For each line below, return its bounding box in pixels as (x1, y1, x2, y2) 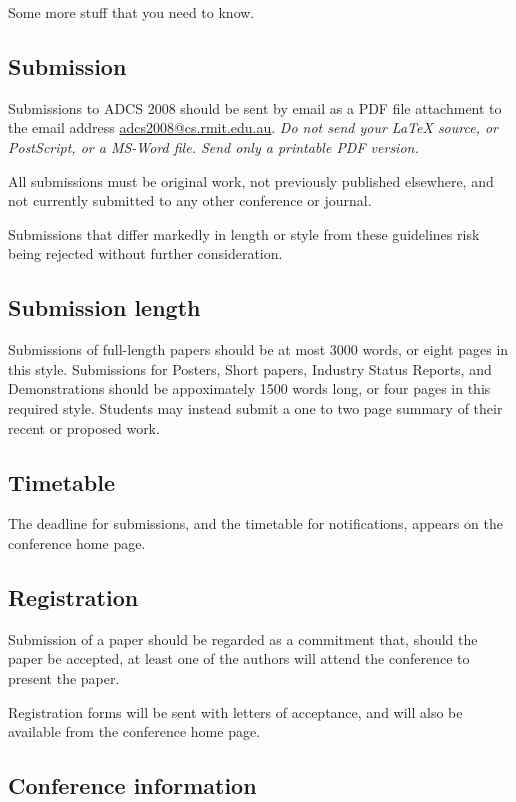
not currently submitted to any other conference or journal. (8, 190, 372, 211)
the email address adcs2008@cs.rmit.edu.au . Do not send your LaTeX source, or (8, 117, 499, 138)
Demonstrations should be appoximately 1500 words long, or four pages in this (8, 378, 491, 399)
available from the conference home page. (8, 721, 261, 742)
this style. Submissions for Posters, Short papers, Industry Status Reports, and (8, 358, 492, 379)
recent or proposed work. (8, 417, 160, 438)
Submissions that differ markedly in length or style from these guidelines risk (8, 223, 480, 244)
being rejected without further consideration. (8, 243, 283, 264)
